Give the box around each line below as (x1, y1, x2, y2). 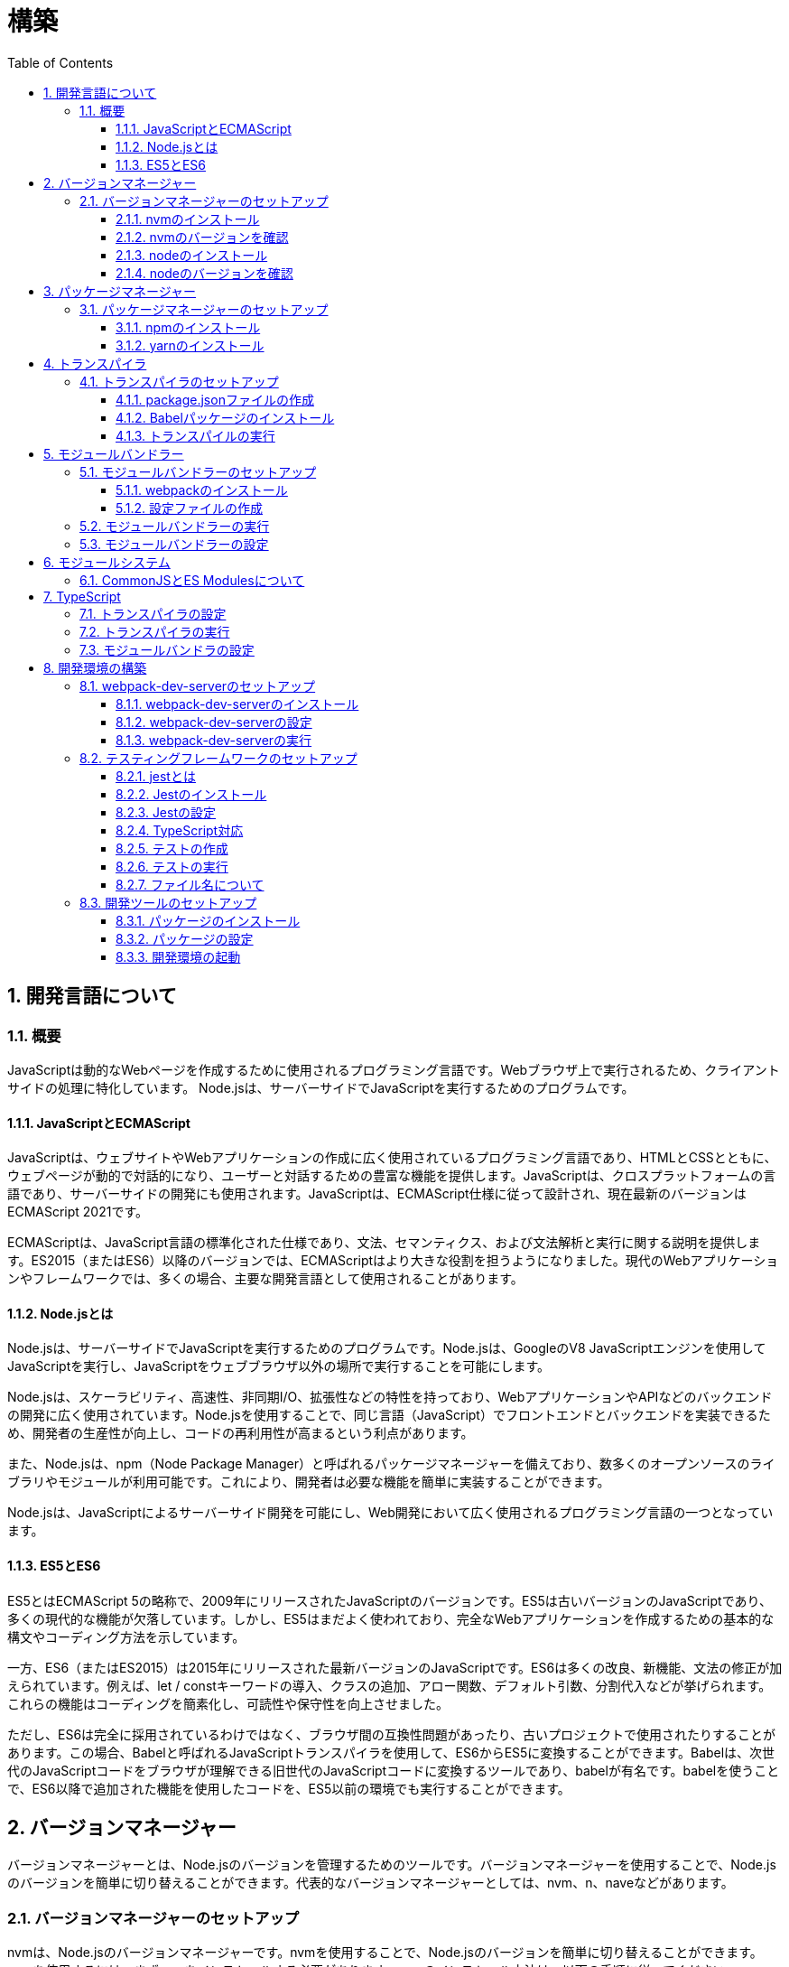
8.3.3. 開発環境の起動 (116, 948, 241, 965)
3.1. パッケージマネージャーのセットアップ (79, 301, 329, 317)
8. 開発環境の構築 (43, 659, 147, 676)
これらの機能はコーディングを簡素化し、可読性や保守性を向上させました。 (7, 1695, 450, 1711)
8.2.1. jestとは (116, 768, 196, 784)
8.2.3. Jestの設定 (116, 804, 217, 820)
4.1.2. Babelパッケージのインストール (116, 409, 335, 425)
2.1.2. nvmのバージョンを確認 (116, 228, 289, 245)
